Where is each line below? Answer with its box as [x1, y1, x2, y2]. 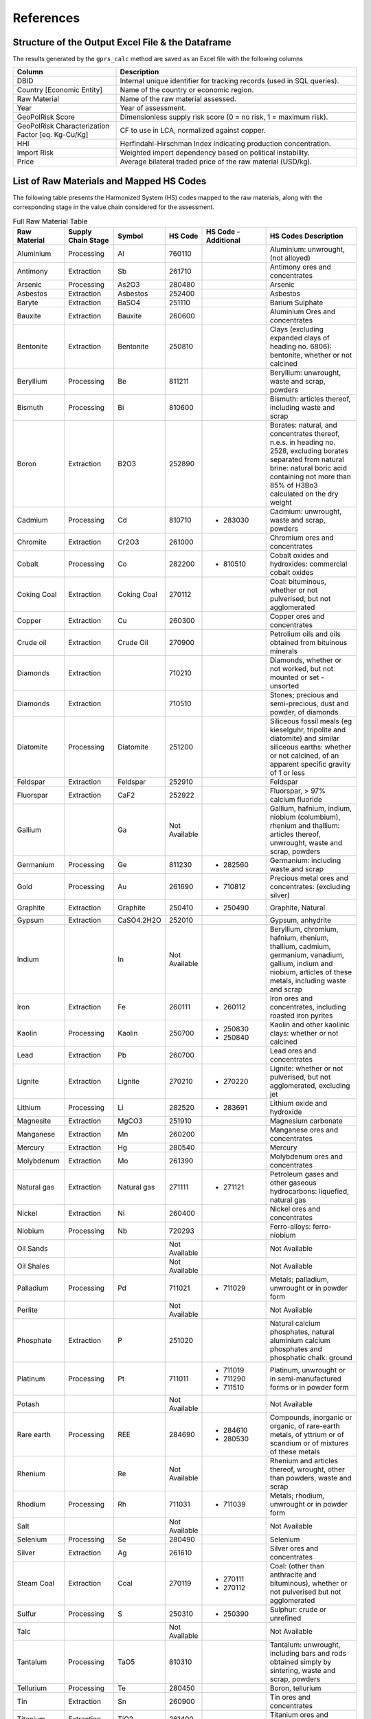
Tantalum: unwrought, [269, 1640, 341, 1650]
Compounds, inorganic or [269, 1413, 352, 1423]
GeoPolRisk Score [16, 112, 76, 122]
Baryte [16, 298, 39, 307]
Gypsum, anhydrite [269, 915, 332, 925]
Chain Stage [67, 236, 109, 245]
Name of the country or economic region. [120, 85, 254, 95]
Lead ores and [269, 1046, 317, 1055]
